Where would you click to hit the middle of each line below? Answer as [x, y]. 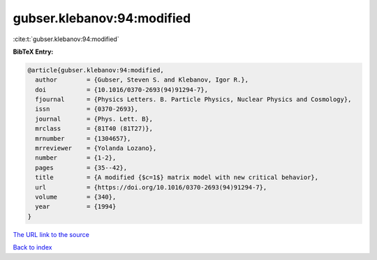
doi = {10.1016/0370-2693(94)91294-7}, [122, 90]
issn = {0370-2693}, [87, 109]
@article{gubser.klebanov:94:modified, [96, 70]
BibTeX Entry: [33, 52]
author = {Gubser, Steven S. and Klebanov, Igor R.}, [142, 80]
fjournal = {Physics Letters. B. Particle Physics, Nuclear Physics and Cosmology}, [193, 100]
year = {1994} [76, 207]
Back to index [32, 247]
